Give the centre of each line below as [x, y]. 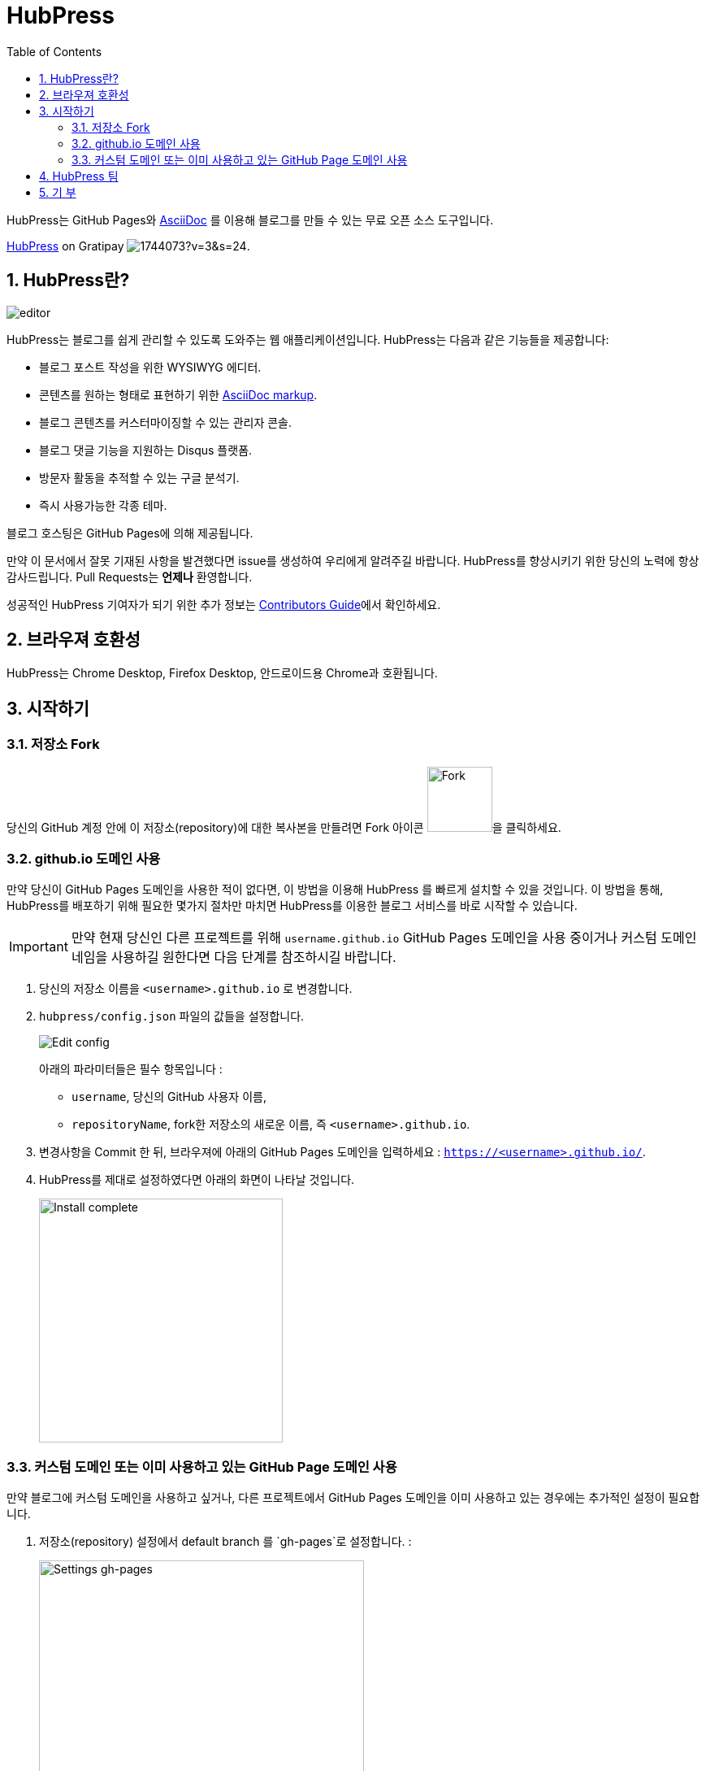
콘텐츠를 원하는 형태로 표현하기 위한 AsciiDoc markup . [178, 394]
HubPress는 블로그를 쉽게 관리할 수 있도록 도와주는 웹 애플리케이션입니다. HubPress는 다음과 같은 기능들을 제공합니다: [308, 339]
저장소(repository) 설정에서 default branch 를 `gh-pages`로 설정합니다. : [225, 1542]
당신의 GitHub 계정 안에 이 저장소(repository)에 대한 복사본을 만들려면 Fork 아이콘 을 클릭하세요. [284, 827]
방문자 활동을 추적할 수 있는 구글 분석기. [139, 477]
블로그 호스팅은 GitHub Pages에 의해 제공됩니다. [130, 533]
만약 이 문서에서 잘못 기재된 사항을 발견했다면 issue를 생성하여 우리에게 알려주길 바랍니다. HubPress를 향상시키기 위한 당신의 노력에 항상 [353, 560]
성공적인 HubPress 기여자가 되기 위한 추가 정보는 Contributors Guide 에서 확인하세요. [224, 604]
